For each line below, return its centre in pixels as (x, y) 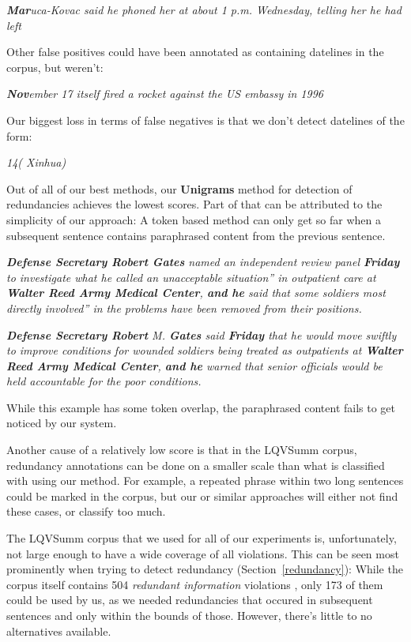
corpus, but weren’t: (55, 67)
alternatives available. (59, 631)
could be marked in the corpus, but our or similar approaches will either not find (202, 496)
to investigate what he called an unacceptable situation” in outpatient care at (191, 277)
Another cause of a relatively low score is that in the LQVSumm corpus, (182, 450)
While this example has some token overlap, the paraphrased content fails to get (201, 407)
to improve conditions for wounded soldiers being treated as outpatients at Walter (205, 350)
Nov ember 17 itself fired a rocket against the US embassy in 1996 (165, 94)
